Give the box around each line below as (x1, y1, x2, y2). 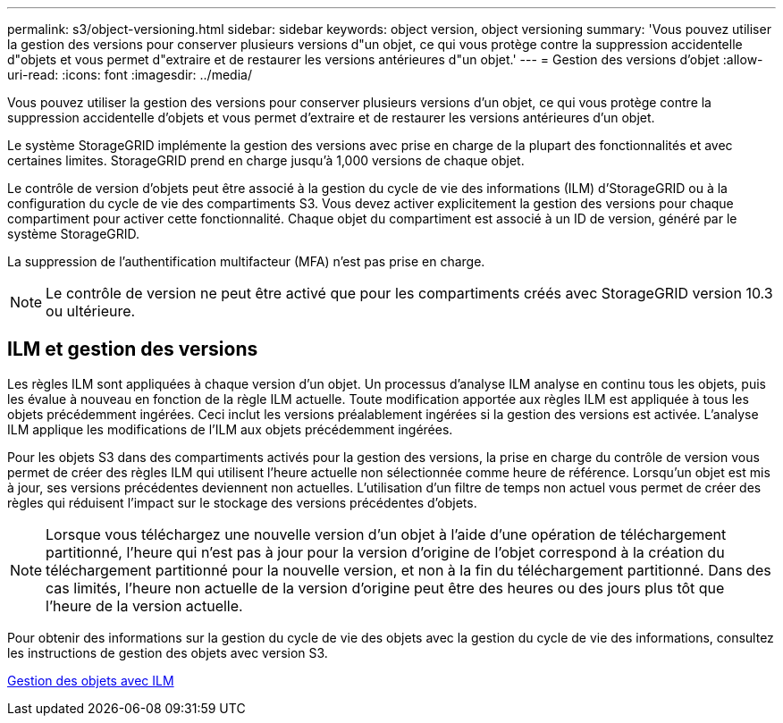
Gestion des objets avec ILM (7, 672, 174, 688)
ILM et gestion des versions (7, 338, 258, 361)
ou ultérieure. (46, 302, 136, 320)
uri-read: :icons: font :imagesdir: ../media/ (7, 67, 252, 82)
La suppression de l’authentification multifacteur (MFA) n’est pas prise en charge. (7, 254, 485, 269)
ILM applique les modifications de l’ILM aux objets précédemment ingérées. (7, 421, 453, 437)
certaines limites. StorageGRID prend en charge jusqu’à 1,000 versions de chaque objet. (7, 153, 525, 168)
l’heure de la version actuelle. (46, 596, 243, 615)
